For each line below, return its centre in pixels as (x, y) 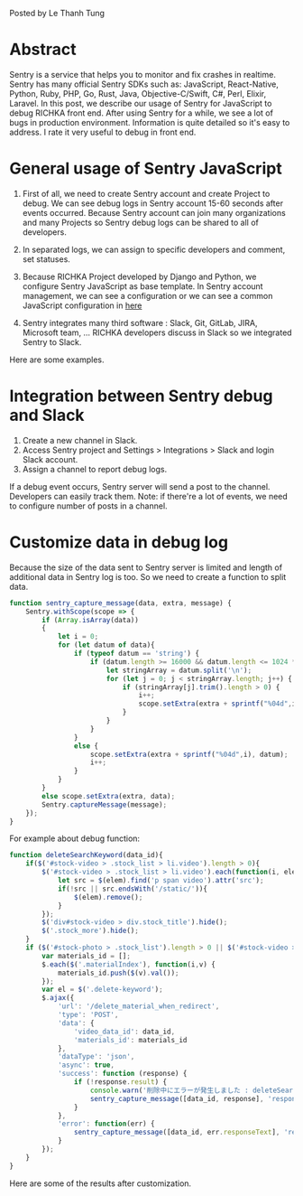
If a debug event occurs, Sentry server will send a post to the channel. (140, 486)
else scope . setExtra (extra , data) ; (109, 796)
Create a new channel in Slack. (80, 440)
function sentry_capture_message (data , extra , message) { (120, 603)
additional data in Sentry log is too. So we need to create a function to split (148, 576)
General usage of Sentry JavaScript (146, 168)
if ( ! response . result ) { (120, 1082)
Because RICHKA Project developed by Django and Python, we (139, 276)
